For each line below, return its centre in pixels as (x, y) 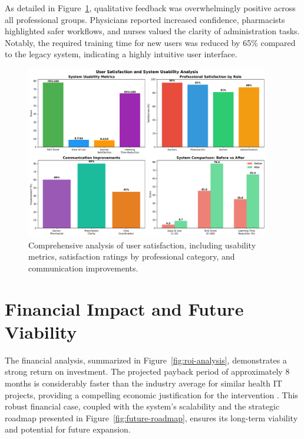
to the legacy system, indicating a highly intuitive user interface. (121, 54)
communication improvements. (83, 268)
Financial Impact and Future (124, 308)
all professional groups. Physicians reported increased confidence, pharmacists (145, 19)
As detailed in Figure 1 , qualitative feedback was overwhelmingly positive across (150, 8)
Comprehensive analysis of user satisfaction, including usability (142, 245)
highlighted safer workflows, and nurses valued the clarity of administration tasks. (152, 31)
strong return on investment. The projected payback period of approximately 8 (147, 371)
